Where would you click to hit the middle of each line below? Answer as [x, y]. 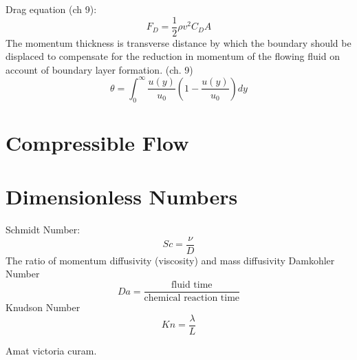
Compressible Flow [97, 142]
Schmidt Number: [43, 230]
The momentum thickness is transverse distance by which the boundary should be [178, 42]
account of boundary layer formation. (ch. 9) [99, 69]
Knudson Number [43, 307]
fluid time [192, 285]
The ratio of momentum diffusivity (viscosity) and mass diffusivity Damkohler [170, 260]
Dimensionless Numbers [122, 197]
